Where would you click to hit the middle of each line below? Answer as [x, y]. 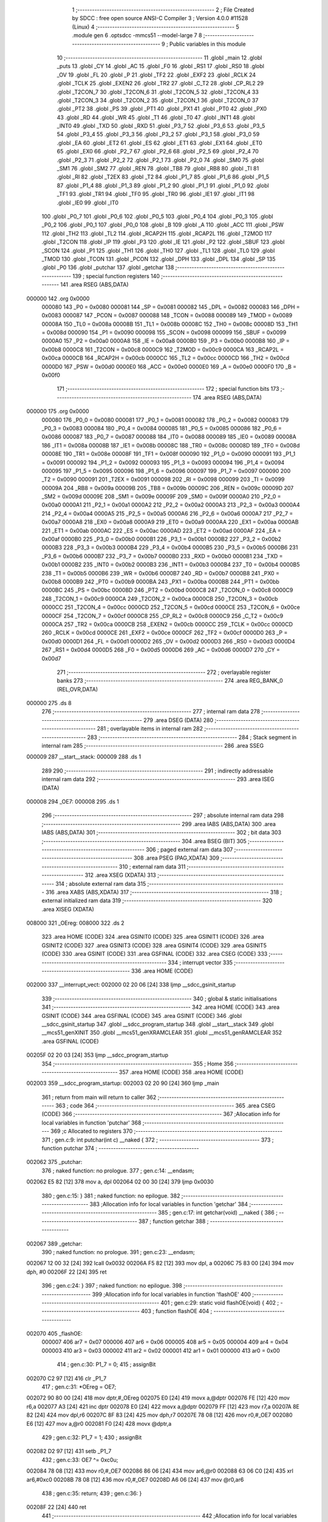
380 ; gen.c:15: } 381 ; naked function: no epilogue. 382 [111, 1196]
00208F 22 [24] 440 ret [56, 1507]
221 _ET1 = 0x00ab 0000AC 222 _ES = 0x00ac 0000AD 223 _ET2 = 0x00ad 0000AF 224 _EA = [162, 530]
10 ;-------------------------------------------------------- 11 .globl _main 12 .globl [159, 57]
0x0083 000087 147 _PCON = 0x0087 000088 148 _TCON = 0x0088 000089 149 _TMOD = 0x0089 [167, 315]
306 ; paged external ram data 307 [190, 849]
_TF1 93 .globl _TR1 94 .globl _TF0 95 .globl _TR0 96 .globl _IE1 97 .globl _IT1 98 [156, 194]
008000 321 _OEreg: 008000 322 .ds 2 [75, 923]
